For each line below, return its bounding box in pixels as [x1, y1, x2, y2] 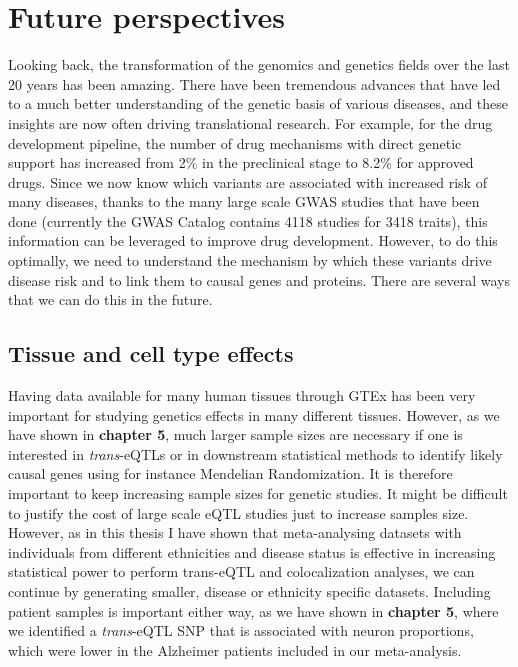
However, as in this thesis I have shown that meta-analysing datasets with [8, 522, 462, 543]
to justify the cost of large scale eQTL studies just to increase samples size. [8, 502, 469, 523]
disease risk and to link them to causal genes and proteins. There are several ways [8, 269, 511, 290]
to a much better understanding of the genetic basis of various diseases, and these [8, 93, 509, 114]
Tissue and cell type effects [8, 338, 294, 369]
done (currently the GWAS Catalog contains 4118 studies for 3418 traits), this [8, 210, 488, 231]
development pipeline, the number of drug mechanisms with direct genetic [8, 132, 462, 153]
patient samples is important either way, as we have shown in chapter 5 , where [8, 600, 499, 621]
